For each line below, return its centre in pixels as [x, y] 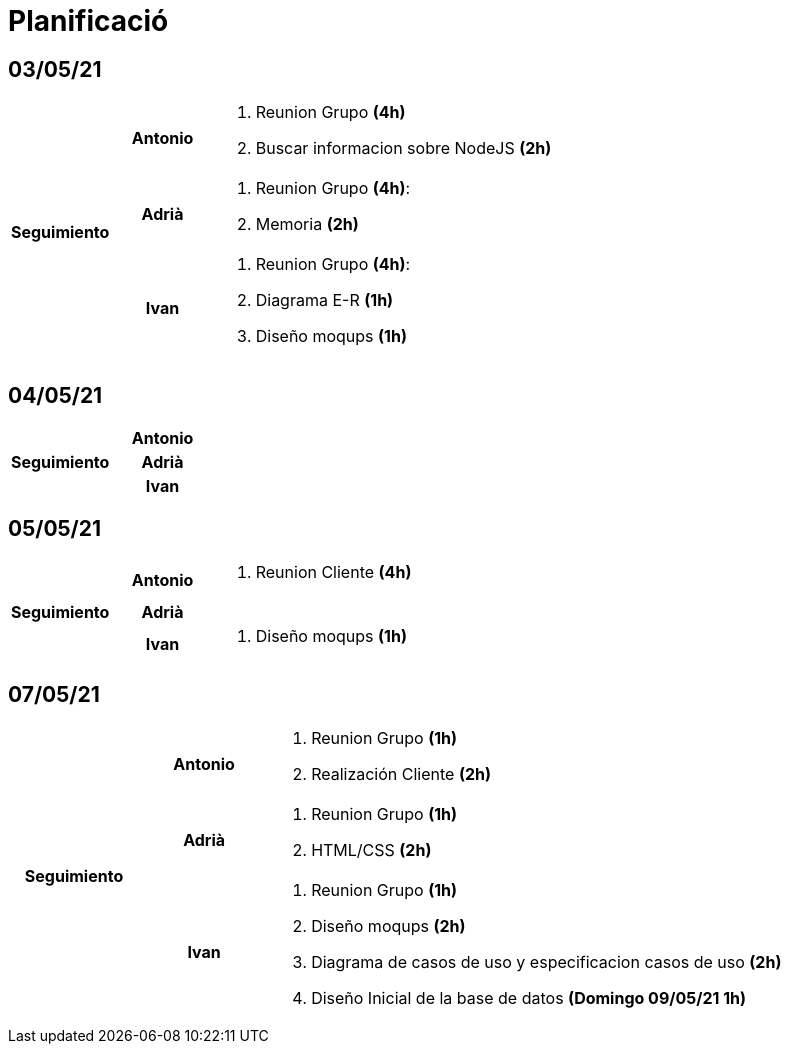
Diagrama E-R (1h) [324, 300]
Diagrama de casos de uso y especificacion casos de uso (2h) [546, 961]
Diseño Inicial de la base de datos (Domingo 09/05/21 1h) [529, 997]
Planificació [88, 21]
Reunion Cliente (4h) [333, 571]
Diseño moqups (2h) [388, 925]
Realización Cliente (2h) [401, 773]
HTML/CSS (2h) [371, 849]
